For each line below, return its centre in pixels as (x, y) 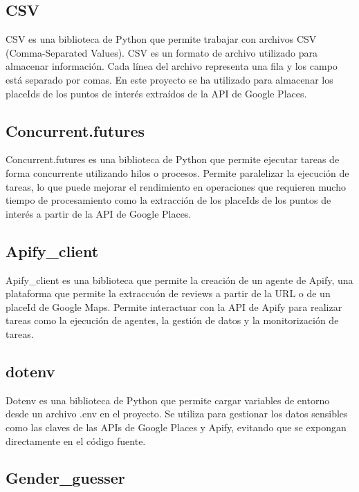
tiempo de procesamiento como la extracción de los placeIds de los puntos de (168, 200)
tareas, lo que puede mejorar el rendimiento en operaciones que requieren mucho (176, 186)
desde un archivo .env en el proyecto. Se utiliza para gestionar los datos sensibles (177, 414)
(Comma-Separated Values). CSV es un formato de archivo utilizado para (162, 52)
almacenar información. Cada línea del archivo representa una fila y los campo (172, 66)
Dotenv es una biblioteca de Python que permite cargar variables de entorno (168, 400)
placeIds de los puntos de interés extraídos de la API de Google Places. (156, 93)
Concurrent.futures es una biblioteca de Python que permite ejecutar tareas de (173, 159)
